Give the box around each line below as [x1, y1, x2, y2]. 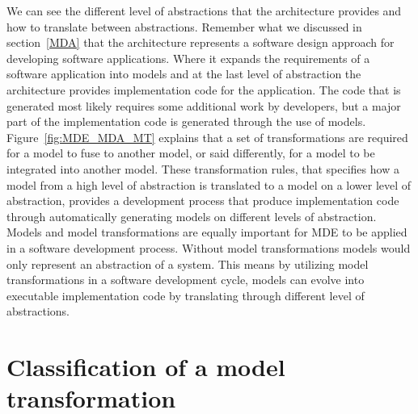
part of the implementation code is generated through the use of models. [6, 113, 366, 130]
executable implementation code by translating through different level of [6, 286, 365, 303]
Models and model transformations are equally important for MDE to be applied [6, 224, 407, 240]
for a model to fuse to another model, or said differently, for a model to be [6, 144, 375, 161]
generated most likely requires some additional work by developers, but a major [6, 97, 401, 114]
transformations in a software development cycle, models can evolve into [6, 271, 365, 288]
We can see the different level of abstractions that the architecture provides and [6, 2, 402, 19]
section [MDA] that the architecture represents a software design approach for [6, 34, 395, 51]
